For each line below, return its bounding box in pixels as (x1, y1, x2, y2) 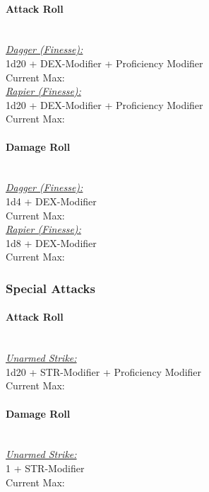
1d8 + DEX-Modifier (6, 235, 97, 250)
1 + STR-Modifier (6, 460, 85, 475)
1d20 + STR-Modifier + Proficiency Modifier (6, 364, 202, 379)
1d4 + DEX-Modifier (6, 193, 97, 208)
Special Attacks (6, 279, 95, 297)
